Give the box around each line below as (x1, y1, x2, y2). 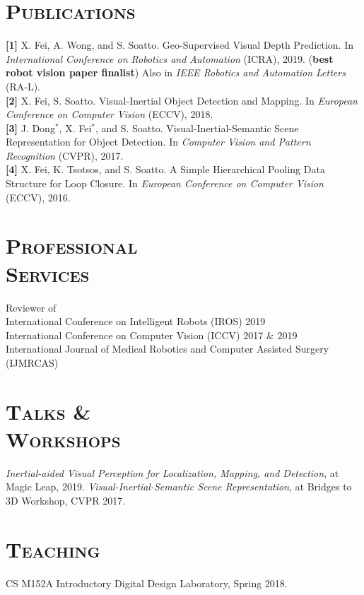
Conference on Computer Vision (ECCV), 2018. (6, 107, 213, 122)
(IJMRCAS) (6, 355, 59, 370)
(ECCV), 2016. (6, 189, 71, 204)
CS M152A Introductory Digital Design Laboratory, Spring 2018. (6, 575, 288, 590)
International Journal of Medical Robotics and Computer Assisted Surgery (6, 341, 329, 356)
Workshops (6, 424, 121, 453)
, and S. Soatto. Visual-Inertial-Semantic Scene (95, 120, 299, 135)
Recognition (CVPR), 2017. (6, 148, 124, 163)
